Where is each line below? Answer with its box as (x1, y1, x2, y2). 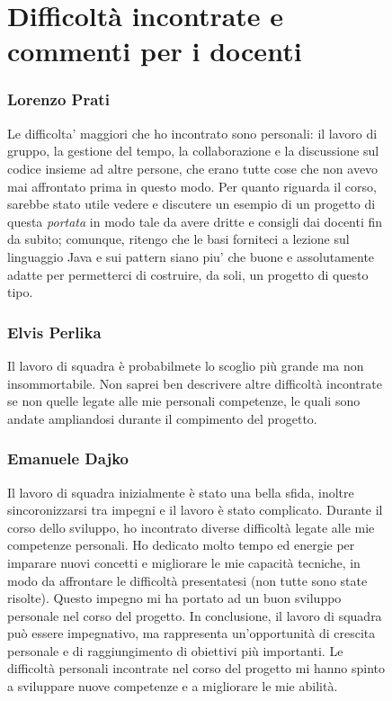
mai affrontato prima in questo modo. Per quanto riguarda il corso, (7, 176, 377, 195)
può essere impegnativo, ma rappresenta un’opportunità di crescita (7, 624, 376, 643)
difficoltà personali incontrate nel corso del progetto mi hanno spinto (7, 659, 386, 678)
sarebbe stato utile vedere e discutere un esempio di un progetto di (7, 194, 376, 213)
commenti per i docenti (7, 32, 302, 69)
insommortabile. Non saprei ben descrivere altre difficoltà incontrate (7, 373, 382, 392)
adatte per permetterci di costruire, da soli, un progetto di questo (7, 265, 369, 283)
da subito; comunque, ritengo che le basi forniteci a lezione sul (7, 229, 350, 248)
